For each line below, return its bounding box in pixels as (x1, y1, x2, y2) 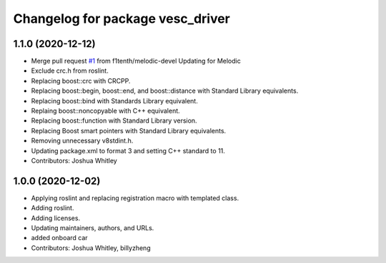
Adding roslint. (31, 204, 74, 212)
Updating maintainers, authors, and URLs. (31, 224, 154, 232)
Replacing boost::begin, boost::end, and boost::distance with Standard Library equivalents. (31, 86, 299, 96)
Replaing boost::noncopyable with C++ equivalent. (31, 107, 180, 115)
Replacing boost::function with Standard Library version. (31, 116, 197, 125)
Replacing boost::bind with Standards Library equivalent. (31, 96, 198, 105)
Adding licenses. (31, 214, 81, 222)
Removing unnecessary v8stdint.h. (31, 136, 134, 145)
